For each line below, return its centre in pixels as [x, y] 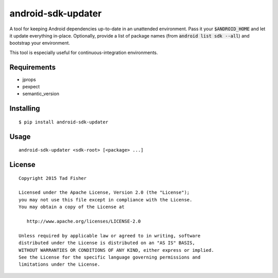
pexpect [31, 87]
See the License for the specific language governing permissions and [110, 257]
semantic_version [41, 94]
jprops [29, 79]
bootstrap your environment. [40, 43]
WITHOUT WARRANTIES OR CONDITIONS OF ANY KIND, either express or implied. [116, 250]
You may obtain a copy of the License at [72, 207]
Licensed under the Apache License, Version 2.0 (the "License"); [104, 192]
